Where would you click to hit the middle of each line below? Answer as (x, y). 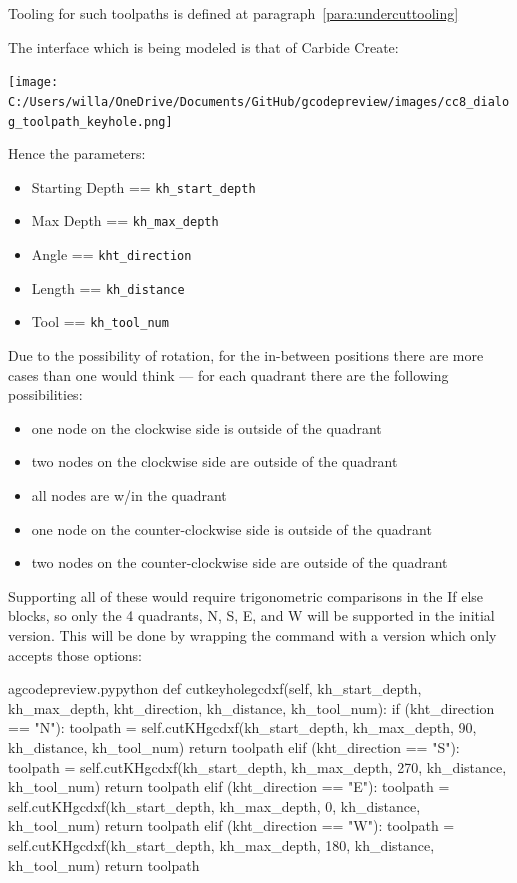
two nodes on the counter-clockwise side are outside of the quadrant (239, 562)
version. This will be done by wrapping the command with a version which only (252, 634)
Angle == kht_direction (111, 254)
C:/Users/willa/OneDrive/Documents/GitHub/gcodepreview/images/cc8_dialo (259, 101)
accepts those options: (75, 654)
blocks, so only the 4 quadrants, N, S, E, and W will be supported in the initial (251, 615)
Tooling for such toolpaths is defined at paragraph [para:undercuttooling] (233, 13)
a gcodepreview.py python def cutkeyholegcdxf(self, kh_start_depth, (215, 688)
